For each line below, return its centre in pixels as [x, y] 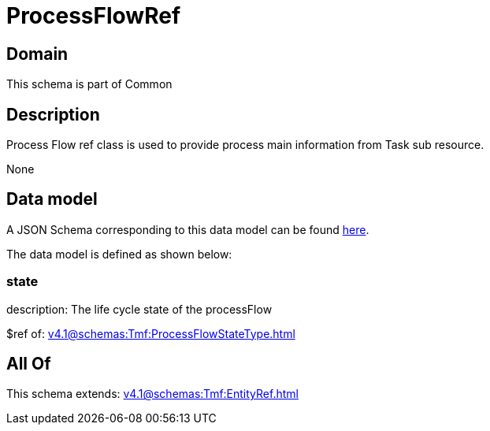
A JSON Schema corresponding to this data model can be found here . [188, 229]
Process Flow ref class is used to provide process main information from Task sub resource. [245, 145]
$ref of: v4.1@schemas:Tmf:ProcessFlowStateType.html [151, 333]
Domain [37, 54]
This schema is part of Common [89, 84]
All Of [29, 364]
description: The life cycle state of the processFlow [139, 309]
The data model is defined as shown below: [119, 254]
